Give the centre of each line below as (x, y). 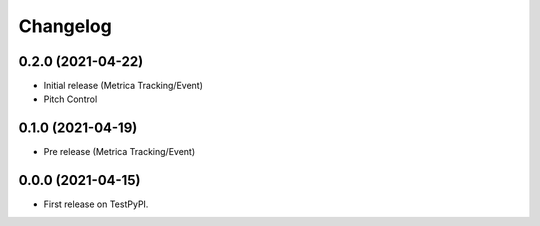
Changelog (65, 26)
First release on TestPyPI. (96, 204)
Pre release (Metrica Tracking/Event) (119, 152)
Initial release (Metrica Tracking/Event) (123, 86)
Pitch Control (70, 99)
